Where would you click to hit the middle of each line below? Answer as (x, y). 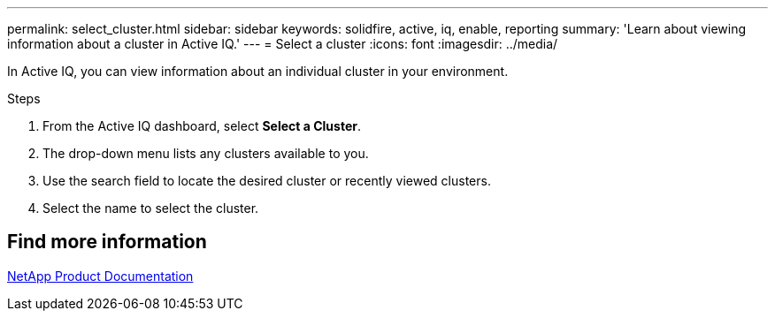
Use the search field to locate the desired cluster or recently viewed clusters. (267, 181)
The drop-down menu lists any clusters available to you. (206, 153)
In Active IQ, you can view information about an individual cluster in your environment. (258, 71)
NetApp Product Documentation (100, 276)
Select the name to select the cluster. (151, 208)
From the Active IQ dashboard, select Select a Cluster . (202, 126)
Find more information (107, 242)
